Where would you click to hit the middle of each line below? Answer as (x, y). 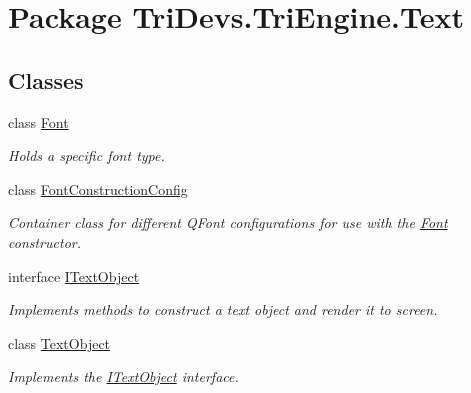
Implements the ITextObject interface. (123, 376)
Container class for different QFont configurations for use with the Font (228, 222)
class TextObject (59, 342)
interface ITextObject (74, 275)
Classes (46, 79)
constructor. (44, 241)
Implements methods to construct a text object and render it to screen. (223, 309)
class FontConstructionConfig (98, 188)
